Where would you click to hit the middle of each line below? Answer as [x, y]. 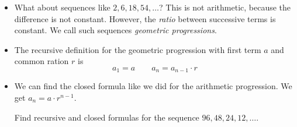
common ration [42, 61]
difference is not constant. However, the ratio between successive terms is [145, 18]
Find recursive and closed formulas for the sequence [107, 117]
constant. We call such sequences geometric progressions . [115, 30]
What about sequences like [62, 7]
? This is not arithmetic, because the [225, 7]
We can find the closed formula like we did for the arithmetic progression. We [153, 86]
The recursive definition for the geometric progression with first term [138, 49]
